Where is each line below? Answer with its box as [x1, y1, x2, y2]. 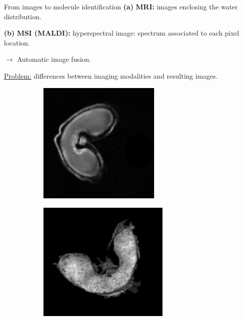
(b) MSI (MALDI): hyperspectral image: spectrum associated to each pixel [4, 28, 240, 38]
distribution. [4, 11, 41, 21]
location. [4, 37, 30, 47]
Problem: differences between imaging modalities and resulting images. [4, 70, 218, 81]
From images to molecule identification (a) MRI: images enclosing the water [4, 1, 238, 11]
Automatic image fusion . [17, 54, 91, 64]
